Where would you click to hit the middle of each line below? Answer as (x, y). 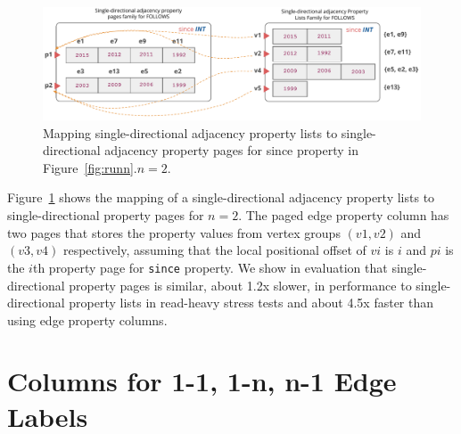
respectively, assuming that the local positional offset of (214, 250)
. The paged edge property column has (344, 215)
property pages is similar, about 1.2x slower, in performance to (240, 285)
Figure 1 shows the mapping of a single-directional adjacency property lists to (221, 197)
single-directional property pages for (106, 215)
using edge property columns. (87, 319)
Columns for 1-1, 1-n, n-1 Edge (202, 381)
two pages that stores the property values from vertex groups (174, 232)
